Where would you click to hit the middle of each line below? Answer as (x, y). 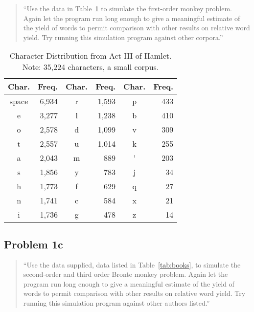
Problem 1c (34, 244)
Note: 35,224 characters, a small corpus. (91, 67)
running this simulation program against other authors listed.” (116, 302)
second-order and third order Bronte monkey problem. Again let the (126, 274)
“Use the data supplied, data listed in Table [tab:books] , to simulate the (132, 264)
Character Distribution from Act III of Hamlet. (91, 56)
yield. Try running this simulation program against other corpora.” (123, 37)
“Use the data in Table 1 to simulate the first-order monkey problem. (128, 8)
